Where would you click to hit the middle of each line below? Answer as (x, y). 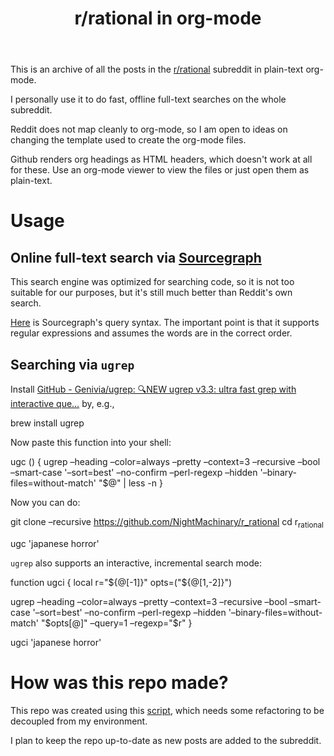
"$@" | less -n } (130, 483)
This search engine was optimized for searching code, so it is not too (152, 282)
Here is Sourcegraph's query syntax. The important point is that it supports (165, 323)
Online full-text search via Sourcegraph (136, 257)
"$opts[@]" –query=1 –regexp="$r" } (116, 623)
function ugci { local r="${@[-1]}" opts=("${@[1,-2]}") (121, 582)
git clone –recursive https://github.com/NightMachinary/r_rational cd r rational (167, 523)
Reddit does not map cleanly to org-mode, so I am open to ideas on (149, 129)
